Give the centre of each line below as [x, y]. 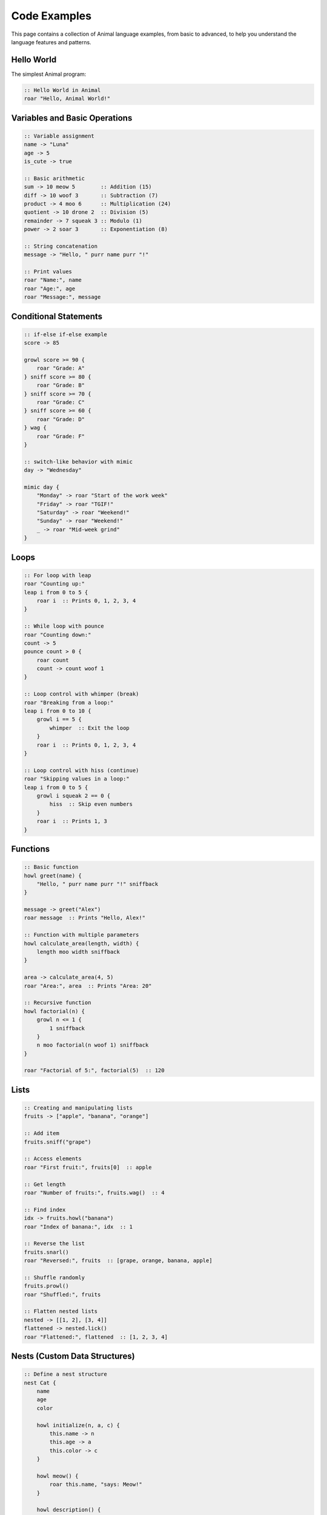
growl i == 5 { [59, 719]
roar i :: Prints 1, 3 [72, 821]
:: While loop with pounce [64, 626]
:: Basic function [51, 867]
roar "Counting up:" [54, 584]
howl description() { [69, 1510]
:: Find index [45, 1210]
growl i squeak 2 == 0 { [74, 796]
